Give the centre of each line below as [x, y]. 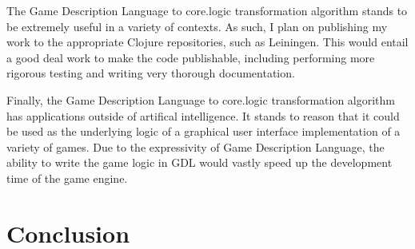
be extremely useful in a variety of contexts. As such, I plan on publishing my [197, 26]
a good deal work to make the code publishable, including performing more [191, 57]
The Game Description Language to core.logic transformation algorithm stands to [207, 10]
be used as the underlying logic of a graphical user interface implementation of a [204, 131]
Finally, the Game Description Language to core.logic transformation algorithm [201, 99]
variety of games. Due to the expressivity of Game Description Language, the [196, 146]
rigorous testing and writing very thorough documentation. [151, 73]
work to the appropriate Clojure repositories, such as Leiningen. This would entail [207, 42]
